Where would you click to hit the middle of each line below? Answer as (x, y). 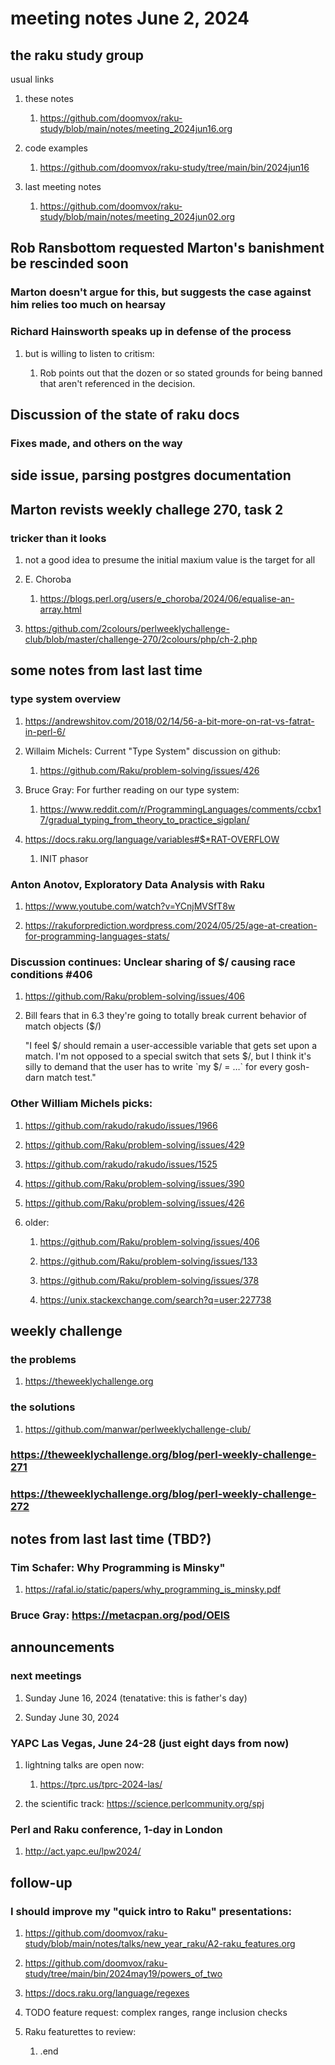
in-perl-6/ (45, 731)
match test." (71, 1078)
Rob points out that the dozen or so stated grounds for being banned (181, 373)
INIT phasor (64, 858)
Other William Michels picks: (81, 1104)
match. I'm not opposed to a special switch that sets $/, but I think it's (168, 1056)
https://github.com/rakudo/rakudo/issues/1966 (121, 1125)
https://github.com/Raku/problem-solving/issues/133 (148, 1261)
